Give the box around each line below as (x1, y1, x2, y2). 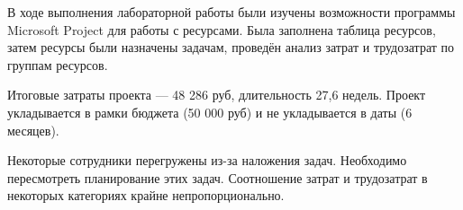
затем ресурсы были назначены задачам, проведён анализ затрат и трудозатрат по (7, 38, 455, 57)
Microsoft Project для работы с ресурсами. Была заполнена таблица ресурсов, (7, 20, 436, 39)
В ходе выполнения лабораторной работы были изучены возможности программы (7, 3, 456, 21)
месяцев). (7, 120, 59, 139)
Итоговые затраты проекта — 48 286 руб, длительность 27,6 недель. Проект (7, 85, 426, 104)
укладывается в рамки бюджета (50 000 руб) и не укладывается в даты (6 (7, 102, 413, 121)
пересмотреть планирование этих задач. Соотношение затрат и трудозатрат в (7, 168, 428, 187)
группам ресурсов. (7, 55, 108, 74)
